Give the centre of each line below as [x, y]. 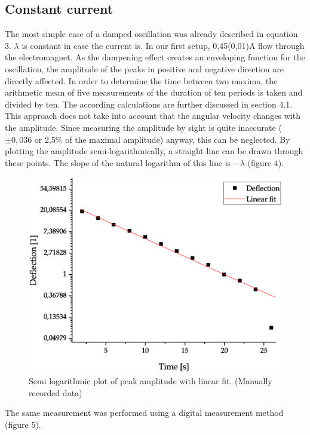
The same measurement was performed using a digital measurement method [144, 413]
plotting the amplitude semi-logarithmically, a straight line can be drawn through [154, 151]
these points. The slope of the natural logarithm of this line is [118, 162]
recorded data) [56, 392]
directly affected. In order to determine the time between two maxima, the [141, 80]
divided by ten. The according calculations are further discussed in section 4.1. [149, 104]
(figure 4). [266, 162]
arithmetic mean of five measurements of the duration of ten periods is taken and [154, 92]
